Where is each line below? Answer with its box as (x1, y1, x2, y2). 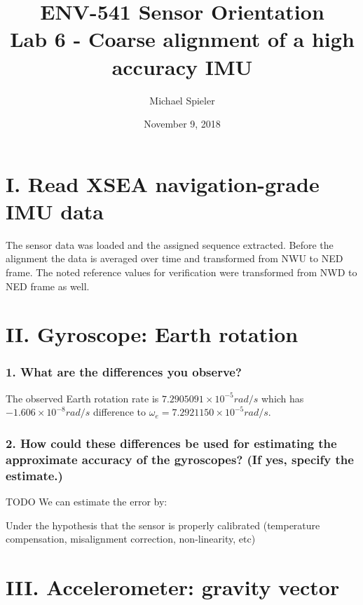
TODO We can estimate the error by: (6, 494, 167, 509)
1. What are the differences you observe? (6, 363, 242, 381)
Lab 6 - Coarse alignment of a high (10, 25, 355, 53)
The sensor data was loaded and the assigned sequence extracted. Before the (6, 237, 334, 252)
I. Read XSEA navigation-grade (6, 169, 320, 198)
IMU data (6, 196, 104, 225)
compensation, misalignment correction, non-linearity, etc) (6, 531, 256, 546)
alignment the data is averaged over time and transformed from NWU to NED (6, 251, 343, 266)
